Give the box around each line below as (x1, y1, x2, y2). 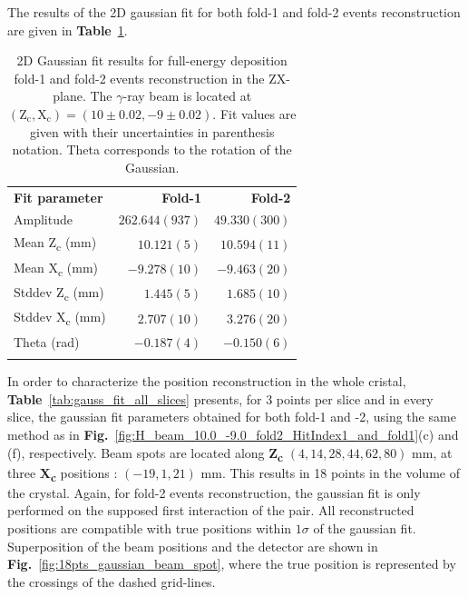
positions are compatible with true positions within (7, 518, 292, 537)
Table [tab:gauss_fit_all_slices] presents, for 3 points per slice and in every (7, 389, 434, 408)
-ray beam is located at (122, 86, 252, 105)
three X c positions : (7, 463, 118, 484)
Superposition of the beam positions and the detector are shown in (7, 536, 378, 555)
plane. (53, 86, 86, 105)
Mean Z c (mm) (14, 233, 97, 254)
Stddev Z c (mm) (14, 283, 104, 303)
